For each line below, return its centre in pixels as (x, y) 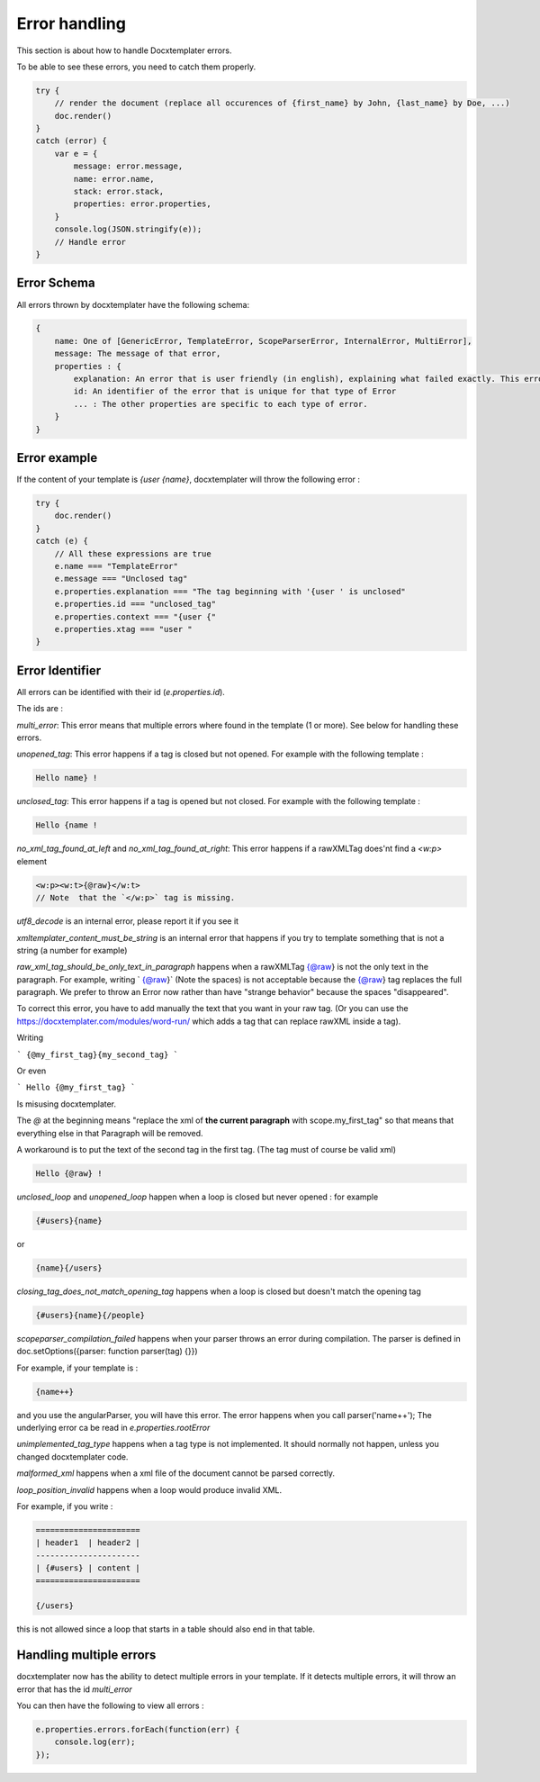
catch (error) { (72, 141)
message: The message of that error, (138, 354)
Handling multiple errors (86, 1655)
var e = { (76, 154)
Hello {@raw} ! (69, 1173)
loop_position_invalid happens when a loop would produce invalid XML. (149, 1489)
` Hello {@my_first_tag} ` (76, 1088)
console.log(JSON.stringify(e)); (128, 229)
